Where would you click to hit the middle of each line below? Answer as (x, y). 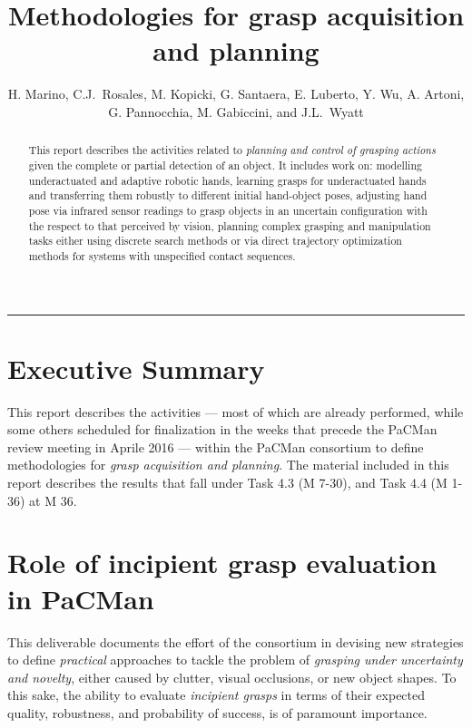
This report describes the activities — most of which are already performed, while (236, 411)
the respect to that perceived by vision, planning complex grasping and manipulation (230, 225)
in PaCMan (81, 598)
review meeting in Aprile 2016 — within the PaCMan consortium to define (216, 447)
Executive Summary (136, 368)
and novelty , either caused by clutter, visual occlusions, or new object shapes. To (232, 677)
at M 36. (53, 500)
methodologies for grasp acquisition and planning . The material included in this (228, 465)
